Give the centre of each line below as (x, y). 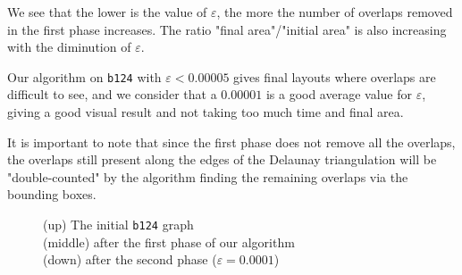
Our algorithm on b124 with (84, 76)
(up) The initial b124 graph (118, 224)
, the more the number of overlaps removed (335, 12)
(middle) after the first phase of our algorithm (169, 242)
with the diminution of (69, 47)
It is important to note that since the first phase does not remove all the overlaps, (231, 142)
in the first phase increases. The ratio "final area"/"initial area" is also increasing (227, 29)
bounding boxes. (52, 194)
